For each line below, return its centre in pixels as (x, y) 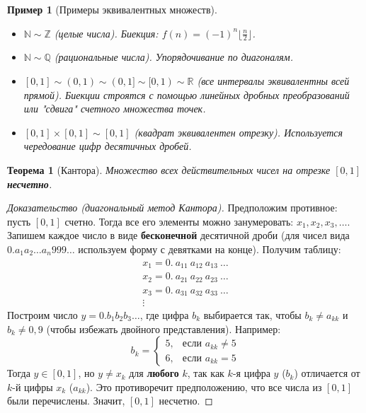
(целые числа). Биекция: (106, 33)
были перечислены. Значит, (66, 401)
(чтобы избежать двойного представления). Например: (164, 328)
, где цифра (164, 315)
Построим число (42, 315)
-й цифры (33, 386)
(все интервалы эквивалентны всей (273, 81)
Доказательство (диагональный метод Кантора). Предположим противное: (172, 208)
